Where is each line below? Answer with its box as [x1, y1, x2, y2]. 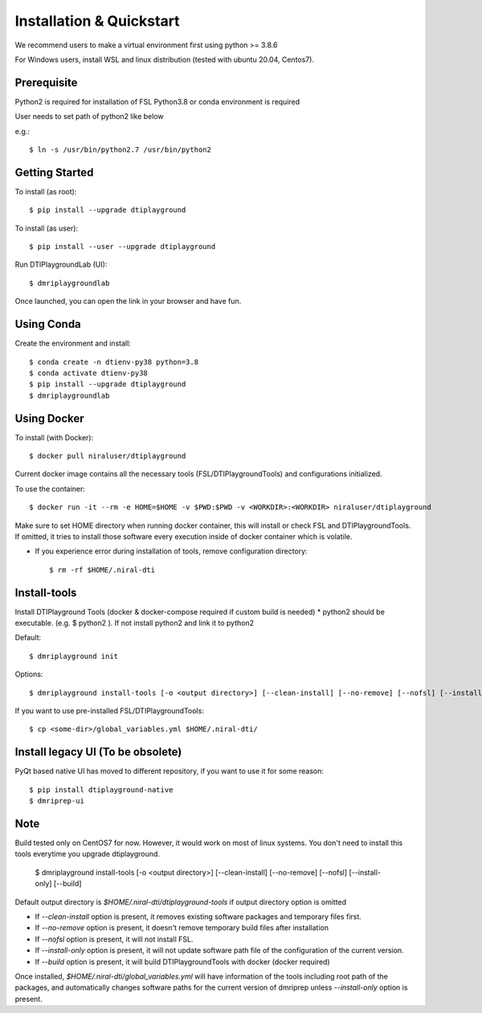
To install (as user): [14, 223, 79, 233]
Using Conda [14, 317, 82, 331]
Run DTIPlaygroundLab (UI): [14, 259, 108, 269]
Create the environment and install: [14, 338, 132, 349]
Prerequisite [14, 76, 78, 89]
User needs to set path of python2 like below [14, 112, 164, 121]
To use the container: [14, 484, 86, 493]
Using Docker [14, 411, 84, 425]
